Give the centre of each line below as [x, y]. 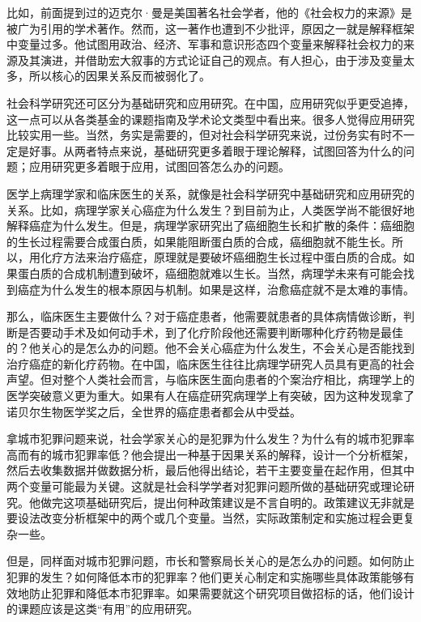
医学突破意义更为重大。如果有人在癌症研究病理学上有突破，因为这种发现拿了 [210, 396]
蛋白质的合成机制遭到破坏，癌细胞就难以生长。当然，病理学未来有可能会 [210, 273]
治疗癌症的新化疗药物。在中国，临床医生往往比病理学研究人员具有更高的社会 [210, 363]
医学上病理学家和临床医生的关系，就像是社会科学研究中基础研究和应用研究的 [210, 193]
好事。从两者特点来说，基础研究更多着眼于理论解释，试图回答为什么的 [216, 150]
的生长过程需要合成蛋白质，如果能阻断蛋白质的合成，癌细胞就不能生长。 [199, 241]
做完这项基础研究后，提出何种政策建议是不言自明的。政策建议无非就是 [227, 502]
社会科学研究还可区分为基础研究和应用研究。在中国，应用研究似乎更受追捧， [210, 102]
